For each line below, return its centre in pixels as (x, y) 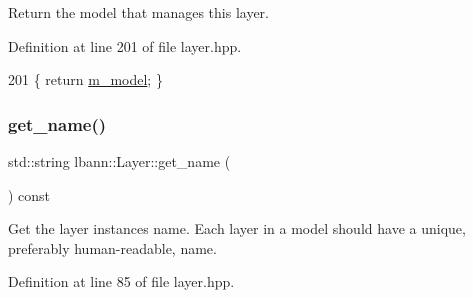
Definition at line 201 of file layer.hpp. (125, 45)
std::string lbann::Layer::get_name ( (119, 161)
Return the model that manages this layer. (138, 12)
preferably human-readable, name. (112, 247)
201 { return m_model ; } (85, 79)
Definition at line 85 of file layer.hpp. (121, 281)
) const (29, 194)
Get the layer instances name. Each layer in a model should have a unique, (237, 228)
